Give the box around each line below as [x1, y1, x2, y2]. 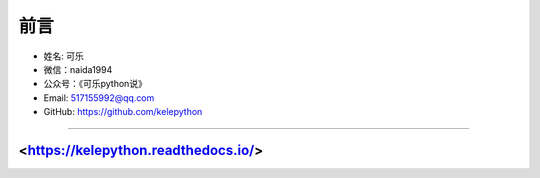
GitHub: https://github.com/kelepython [43, 106, 203, 118]
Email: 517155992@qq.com [43, 91, 155, 104]
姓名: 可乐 [43, 50, 84, 62]
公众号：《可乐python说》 [43, 78, 147, 90]
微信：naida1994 [43, 63, 113, 75]
